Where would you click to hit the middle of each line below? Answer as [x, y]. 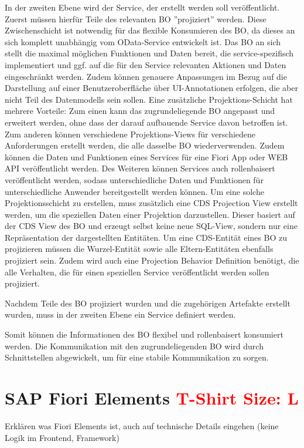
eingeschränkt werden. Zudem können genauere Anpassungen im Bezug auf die [146, 76]
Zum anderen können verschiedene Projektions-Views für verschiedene [130, 134]
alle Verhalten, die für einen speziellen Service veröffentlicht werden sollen [137, 272]
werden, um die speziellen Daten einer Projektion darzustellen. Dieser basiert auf [150, 214]
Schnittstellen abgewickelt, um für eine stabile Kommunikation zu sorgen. [137, 357]
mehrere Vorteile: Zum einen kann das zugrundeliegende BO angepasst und [140, 111]
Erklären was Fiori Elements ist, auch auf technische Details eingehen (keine [142, 425]
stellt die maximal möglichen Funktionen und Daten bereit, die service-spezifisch [149, 53]
